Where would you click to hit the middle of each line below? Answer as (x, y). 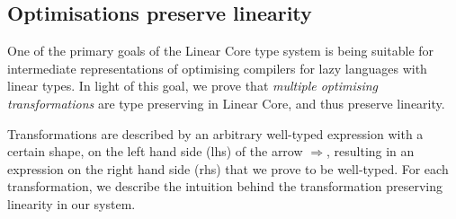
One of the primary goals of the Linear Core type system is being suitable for (221, 51)
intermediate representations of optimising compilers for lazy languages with (217, 68)
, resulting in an (370, 151)
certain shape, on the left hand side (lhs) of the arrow (155, 151)
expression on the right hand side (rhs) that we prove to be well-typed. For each (228, 168)
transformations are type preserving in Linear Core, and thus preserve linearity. (226, 103)
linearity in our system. (72, 203)
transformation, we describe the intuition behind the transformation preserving (225, 186)
